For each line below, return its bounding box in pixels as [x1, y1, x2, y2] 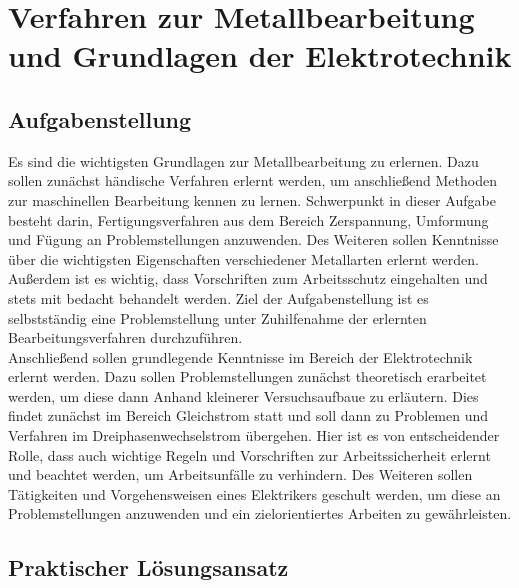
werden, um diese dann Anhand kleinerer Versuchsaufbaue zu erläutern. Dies [8, 385, 479, 406]
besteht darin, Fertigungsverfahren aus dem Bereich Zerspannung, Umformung [8, 209, 489, 230]
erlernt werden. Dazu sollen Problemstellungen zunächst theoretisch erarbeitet [8, 366, 487, 387]
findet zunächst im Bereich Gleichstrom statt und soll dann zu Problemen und [8, 405, 489, 426]
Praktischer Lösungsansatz [8, 552, 289, 583]
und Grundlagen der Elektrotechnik [8, 35, 512, 76]
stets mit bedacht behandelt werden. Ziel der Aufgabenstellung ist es [8, 287, 429, 308]
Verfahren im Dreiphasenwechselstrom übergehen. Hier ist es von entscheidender [8, 425, 500, 446]
